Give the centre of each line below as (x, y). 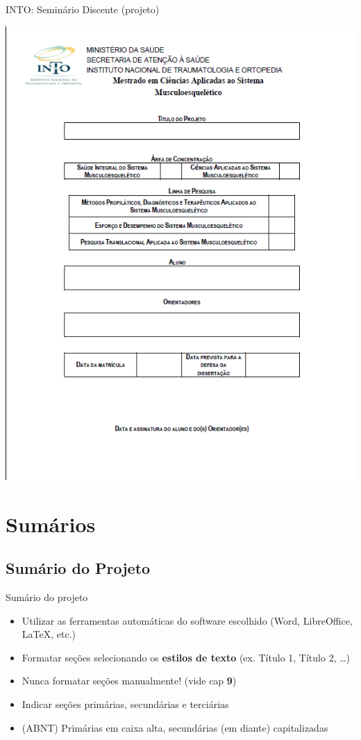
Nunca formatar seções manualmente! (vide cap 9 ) (129, 681)
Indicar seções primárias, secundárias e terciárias (125, 704)
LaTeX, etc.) (49, 634)
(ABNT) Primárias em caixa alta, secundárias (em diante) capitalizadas (175, 727)
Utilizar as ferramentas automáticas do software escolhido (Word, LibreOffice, (187, 620)
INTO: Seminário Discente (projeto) (83, 9)
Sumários (51, 524)
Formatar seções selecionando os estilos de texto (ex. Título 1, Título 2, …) (186, 657)
